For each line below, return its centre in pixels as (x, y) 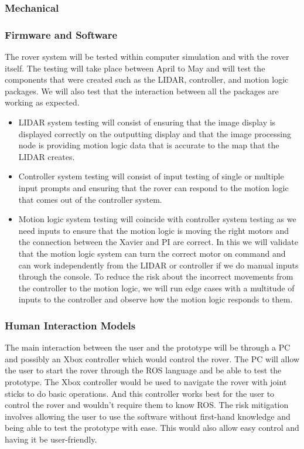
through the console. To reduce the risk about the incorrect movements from (156, 276)
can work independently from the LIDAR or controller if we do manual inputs (158, 265)
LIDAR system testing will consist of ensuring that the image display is (147, 122)
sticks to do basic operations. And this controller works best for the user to (140, 393)
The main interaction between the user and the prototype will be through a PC (148, 347)
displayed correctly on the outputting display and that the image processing (155, 133)
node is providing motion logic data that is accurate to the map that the (149, 145)
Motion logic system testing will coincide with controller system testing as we (157, 219)
